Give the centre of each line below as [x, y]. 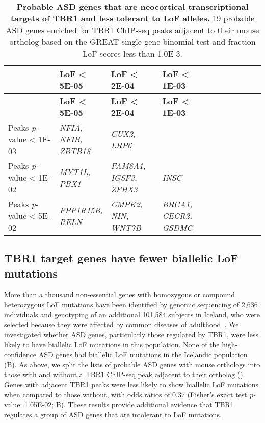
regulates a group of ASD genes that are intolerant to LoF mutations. [113, 414]
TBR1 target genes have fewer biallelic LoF [121, 258]
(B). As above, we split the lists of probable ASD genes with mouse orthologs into [132, 364]
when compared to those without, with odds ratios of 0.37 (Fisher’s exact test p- [130, 394]
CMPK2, [127, 204]
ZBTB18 [75, 151]
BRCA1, [177, 204]
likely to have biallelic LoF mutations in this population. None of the [112, 344]
